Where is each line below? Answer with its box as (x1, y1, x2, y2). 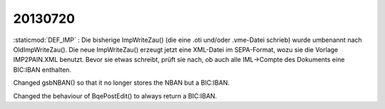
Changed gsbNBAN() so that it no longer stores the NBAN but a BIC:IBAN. (13, 78, 230, 87)
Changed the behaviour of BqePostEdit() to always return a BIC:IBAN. (13, 91, 217, 100)
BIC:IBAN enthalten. (13, 65, 71, 74)
